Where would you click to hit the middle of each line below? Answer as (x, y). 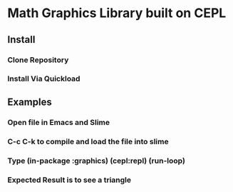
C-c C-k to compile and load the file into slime (88, 141)
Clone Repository (38, 60)
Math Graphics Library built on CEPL (117, 13)
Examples (30, 102)
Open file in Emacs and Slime (59, 122)
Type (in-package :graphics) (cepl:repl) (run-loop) (96, 161)
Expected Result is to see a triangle (69, 180)
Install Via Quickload (44, 79)
